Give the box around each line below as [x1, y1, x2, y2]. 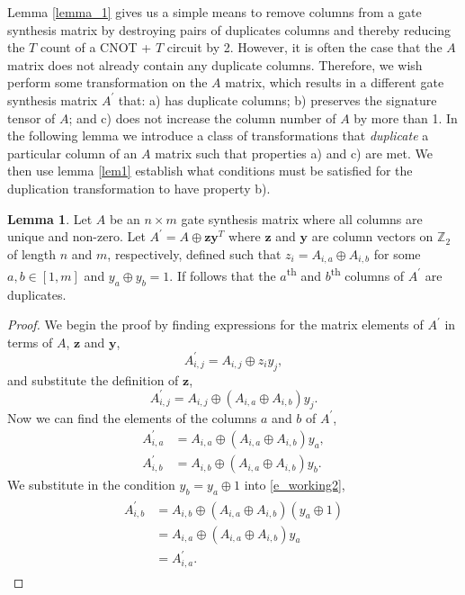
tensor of [7, 108, 56, 127]
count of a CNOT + [40, 38, 152, 57]
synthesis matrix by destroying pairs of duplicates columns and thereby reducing [7, 20, 452, 39]
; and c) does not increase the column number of [68, 108, 336, 127]
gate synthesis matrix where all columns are [181, 209, 423, 228]
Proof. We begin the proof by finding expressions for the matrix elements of [7, 315, 424, 334]
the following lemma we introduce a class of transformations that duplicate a [7, 126, 429, 145]
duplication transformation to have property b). [7, 178, 271, 197]
